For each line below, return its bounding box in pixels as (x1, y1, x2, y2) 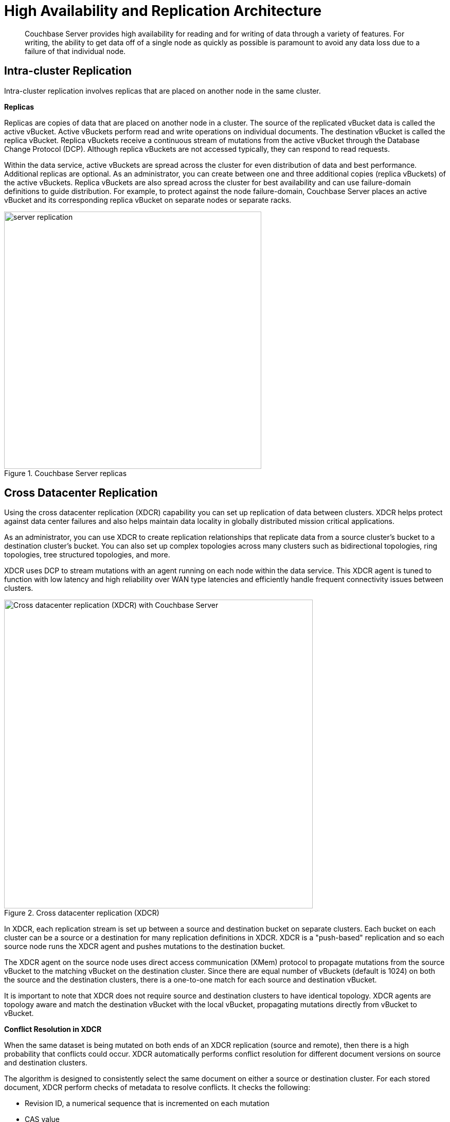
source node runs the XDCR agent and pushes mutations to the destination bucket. (4, 942, 285, 951)
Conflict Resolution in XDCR (4, 1025, 102, 1034)
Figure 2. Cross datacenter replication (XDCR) (4, 908, 159, 918)
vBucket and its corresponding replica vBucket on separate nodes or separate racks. (4, 195, 292, 204)
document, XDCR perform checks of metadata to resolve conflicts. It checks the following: (4, 1083, 311, 1092)
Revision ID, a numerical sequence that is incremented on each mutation (25, 1099, 269, 1108)
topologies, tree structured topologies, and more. (4, 550, 170, 559)
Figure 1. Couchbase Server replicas (4, 468, 127, 478)
